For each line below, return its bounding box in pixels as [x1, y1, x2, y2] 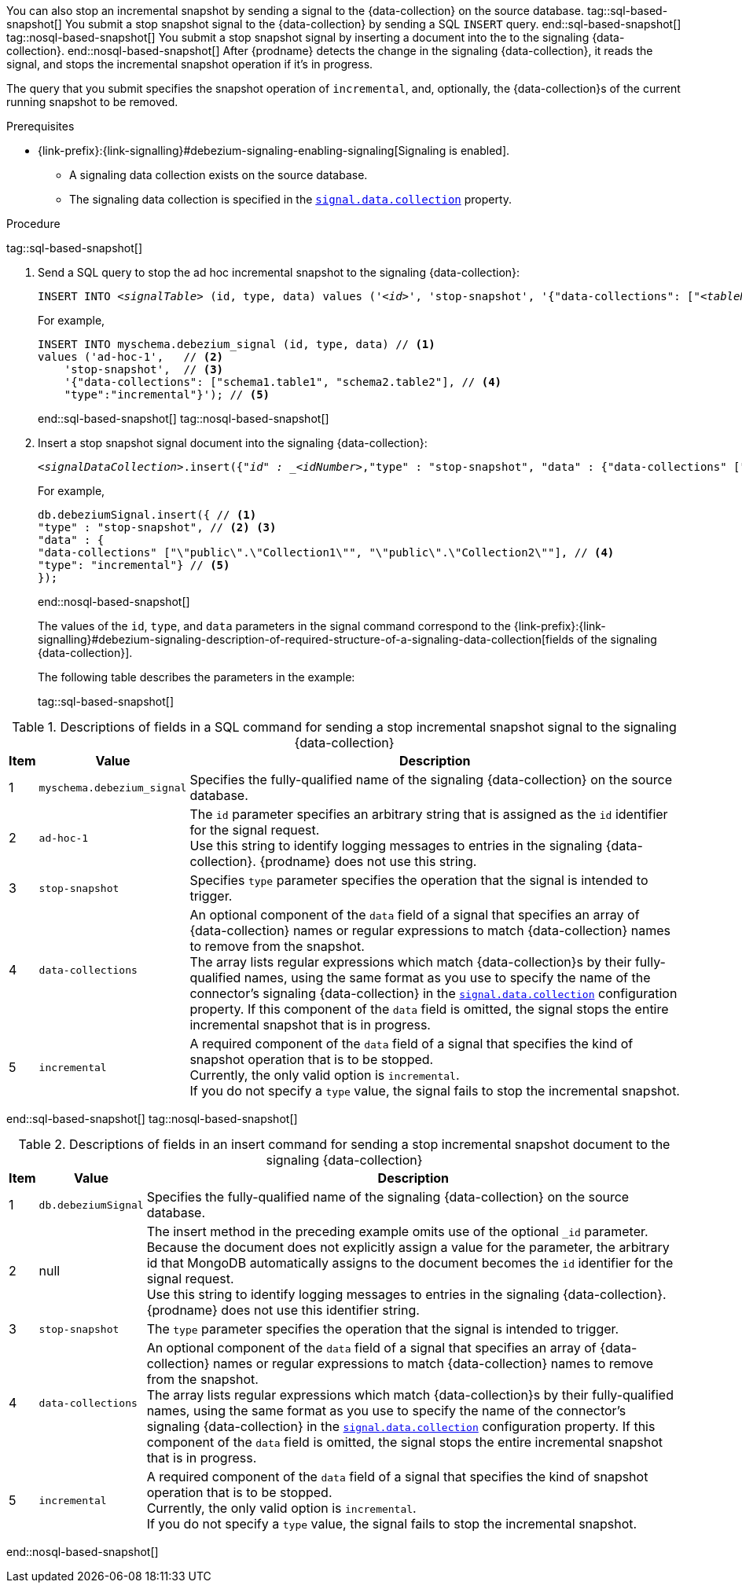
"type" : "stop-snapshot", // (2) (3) [38, 521, 277, 534]
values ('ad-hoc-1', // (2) [38, 350, 224, 363]
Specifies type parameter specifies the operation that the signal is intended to [189, 872, 648, 888]
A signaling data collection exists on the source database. [69, 168, 368, 182]
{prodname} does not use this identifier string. [146, 1302, 420, 1318]
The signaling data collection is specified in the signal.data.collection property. [69, 193, 512, 206]
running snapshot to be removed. [6, 95, 178, 108]
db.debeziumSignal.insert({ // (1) [38, 508, 257, 521]
